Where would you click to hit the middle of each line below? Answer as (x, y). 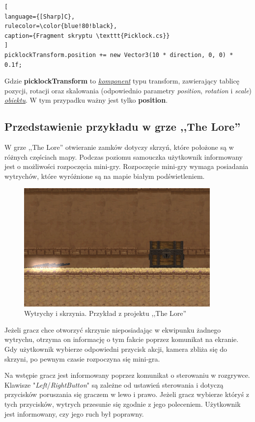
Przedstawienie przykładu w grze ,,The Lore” (123, 127)
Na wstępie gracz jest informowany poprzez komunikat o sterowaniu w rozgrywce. (127, 375)
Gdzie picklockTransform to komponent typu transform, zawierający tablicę (122, 81)
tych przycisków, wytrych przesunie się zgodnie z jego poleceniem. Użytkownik (123, 404)
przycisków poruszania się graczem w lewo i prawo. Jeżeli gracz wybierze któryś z (127, 394)
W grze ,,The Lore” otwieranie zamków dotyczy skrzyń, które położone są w (119, 147)
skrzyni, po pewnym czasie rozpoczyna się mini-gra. (82, 358)
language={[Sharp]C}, (40, 16)
